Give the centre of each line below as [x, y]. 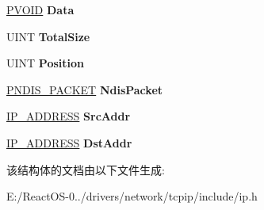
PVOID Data [40, 10]
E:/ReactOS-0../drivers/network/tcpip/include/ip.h [132, 196]
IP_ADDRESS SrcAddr [69, 116]
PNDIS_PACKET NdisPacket [85, 89]
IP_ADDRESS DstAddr [69, 142]
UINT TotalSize [48, 36]
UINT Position [45, 63]
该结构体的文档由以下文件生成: [86, 169]
